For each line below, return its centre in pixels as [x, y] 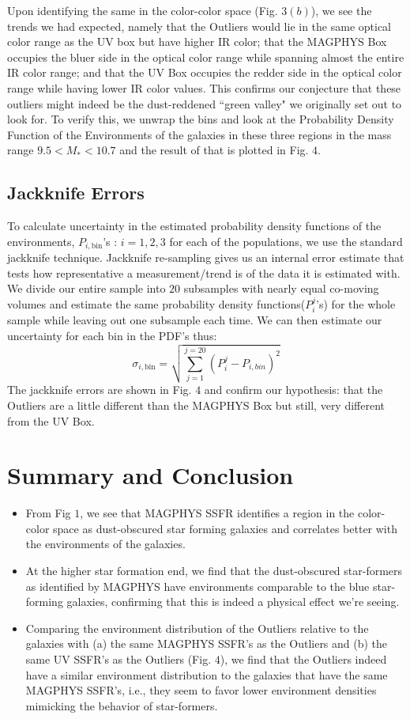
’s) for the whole [356, 303]
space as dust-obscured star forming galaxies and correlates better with [225, 528]
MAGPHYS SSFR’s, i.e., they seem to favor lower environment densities [201, 690]
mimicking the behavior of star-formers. [122, 705]
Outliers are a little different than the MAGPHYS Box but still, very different [196, 405]
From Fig [48, 513]
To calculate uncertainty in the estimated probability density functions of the [194, 226]
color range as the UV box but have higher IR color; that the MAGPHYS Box [197, 42]
